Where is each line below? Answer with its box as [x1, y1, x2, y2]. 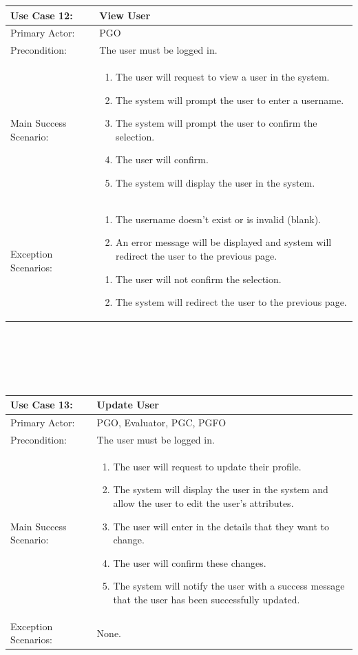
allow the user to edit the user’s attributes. [113, 495, 294, 510]
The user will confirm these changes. [113, 555, 266, 570]
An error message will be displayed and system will [116, 235, 332, 249]
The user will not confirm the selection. [116, 271, 282, 286]
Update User [96, 397, 159, 412]
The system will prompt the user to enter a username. [116, 92, 344, 107]
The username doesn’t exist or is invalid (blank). [116, 211, 321, 226]
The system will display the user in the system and [113, 482, 328, 497]
